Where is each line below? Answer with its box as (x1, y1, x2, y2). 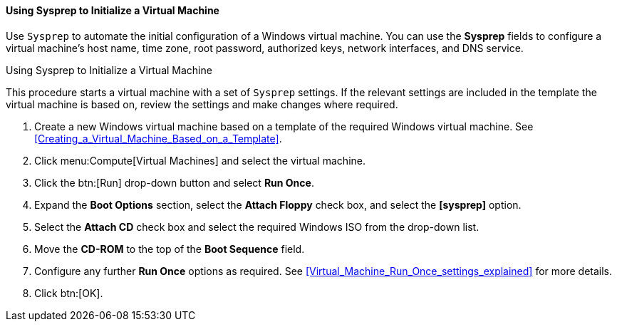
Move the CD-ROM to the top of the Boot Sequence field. (34, 242, 305, 255)
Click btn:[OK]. (34, 286, 103, 299)
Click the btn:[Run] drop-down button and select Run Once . (34, 176, 314, 189)
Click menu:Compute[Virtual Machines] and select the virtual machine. (34, 154, 365, 167)
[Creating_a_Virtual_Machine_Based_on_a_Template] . (34, 132, 282, 145)
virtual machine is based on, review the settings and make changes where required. (6, 98, 398, 110)
